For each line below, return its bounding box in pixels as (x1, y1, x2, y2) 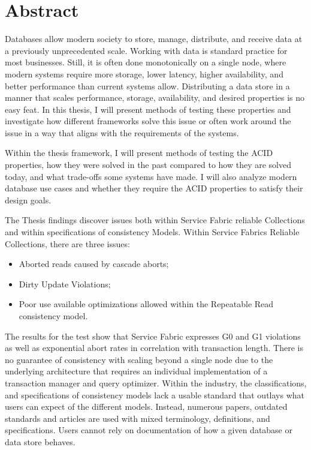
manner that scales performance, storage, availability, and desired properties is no (5, 91, 305, 104)
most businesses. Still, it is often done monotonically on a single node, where (5, 56, 286, 68)
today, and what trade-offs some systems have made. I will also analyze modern (5, 170, 297, 182)
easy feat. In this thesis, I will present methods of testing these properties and (5, 103, 291, 115)
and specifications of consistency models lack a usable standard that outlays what (5, 388, 304, 401)
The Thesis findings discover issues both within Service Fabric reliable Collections (5, 214, 305, 226)
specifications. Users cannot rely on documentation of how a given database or (5, 424, 292, 436)
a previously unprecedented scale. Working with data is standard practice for (5, 44, 288, 56)
